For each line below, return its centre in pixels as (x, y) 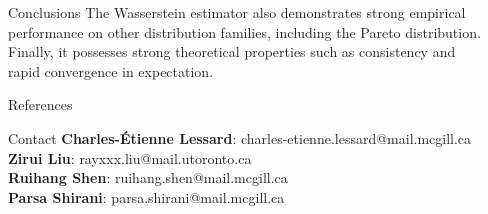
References (40, 104)
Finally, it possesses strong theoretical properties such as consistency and (232, 51)
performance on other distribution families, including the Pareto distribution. (244, 31)
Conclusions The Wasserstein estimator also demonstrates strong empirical (237, 12)
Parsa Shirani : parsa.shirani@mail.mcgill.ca (146, 196)
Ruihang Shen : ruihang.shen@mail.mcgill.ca (148, 177)
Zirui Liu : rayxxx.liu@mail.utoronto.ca (130, 157)
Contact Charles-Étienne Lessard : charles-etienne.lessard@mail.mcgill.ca (240, 137)
